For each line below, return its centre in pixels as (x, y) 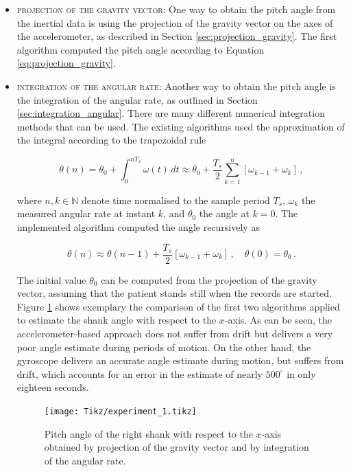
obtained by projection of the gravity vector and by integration (177, 447)
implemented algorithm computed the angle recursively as (138, 226)
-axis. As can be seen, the (278, 320)
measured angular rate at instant (86, 213)
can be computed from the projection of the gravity (209, 279)
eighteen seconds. (53, 387)
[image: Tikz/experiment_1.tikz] (120, 411)
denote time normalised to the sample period (176, 200)
